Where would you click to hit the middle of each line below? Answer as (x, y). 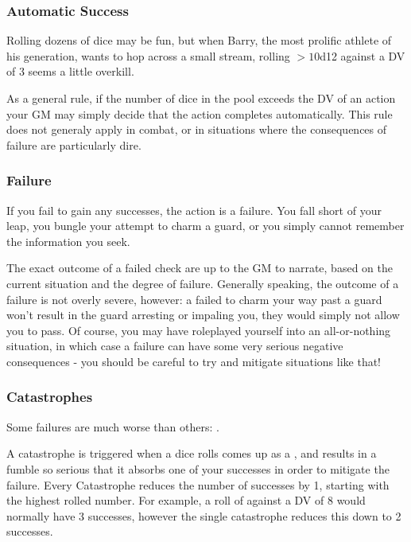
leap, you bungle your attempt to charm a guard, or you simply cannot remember (205, 226)
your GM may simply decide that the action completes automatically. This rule (200, 113)
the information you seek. (68, 241)
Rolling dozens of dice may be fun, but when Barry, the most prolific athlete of (199, 40)
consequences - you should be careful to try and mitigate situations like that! (194, 361)
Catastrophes (50, 397)
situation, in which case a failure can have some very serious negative (175, 346)
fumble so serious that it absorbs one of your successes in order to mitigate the (198, 468)
